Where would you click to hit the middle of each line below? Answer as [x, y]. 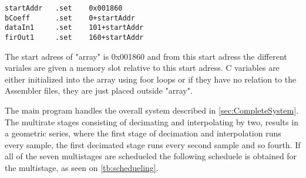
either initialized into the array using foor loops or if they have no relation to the [151, 79]
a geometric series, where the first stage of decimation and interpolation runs [143, 133]
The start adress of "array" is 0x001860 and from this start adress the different [146, 56]
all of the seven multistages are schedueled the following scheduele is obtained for [151, 156]
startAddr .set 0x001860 [64, 8]
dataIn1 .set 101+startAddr [74, 28]
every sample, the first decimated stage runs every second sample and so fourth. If [153, 144]
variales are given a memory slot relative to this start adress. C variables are [142, 68]
